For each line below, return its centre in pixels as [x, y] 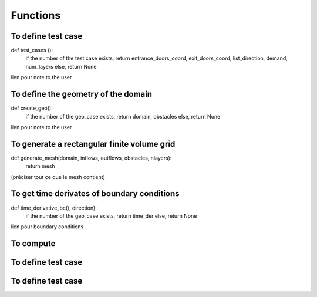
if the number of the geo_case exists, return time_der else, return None [111, 216]
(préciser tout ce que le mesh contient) [58, 177]
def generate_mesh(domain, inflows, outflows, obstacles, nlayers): [91, 158]
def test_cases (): [32, 50]
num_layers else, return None [61, 66]
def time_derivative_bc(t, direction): [54, 208]
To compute [33, 244]
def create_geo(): [32, 108]
